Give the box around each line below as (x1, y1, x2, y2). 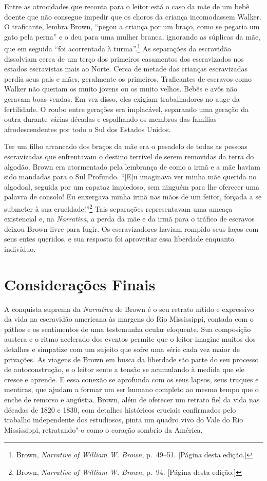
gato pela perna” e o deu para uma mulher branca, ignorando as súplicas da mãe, (4, 31, 260, 42)
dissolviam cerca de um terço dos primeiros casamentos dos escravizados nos (4, 53, 244, 64)
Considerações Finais (4, 273, 156, 294)
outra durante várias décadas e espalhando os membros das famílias (4, 114, 217, 124)
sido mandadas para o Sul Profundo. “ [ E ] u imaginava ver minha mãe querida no (4, 171, 257, 182)
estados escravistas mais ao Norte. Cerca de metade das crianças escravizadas (4, 63, 248, 74)
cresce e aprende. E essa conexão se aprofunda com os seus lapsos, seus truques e (4, 374, 259, 384)
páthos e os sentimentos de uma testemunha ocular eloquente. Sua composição (4, 323, 251, 334)
